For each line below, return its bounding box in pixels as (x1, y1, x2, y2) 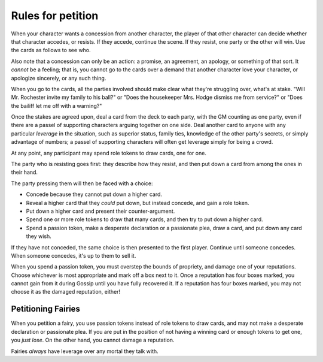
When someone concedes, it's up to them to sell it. (11, 252, 136, 259)
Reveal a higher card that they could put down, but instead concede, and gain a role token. (26, 199, 249, 206)
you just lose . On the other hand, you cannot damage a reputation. (11, 336, 175, 344)
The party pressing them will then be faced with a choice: (11, 180, 153, 187)
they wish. (26, 233, 52, 240)
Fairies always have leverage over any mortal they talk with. (11, 348, 159, 355)
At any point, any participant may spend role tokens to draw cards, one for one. (11, 149, 206, 156)
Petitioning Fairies (11, 304, 81, 314)
